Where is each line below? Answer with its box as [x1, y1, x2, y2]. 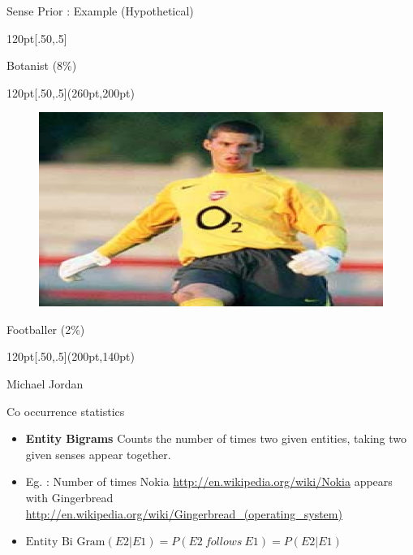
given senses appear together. [25, 445, 171, 462]
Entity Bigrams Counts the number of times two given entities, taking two [25, 430, 407, 447]
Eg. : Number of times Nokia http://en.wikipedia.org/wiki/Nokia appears [25, 473, 393, 490]
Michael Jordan [6, 375, 84, 392]
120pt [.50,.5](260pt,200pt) [6, 84, 135, 101]
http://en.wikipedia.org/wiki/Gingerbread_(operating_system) [25, 505, 342, 522]
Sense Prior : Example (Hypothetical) [6, 2, 194, 19]
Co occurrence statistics [6, 402, 125, 419]
